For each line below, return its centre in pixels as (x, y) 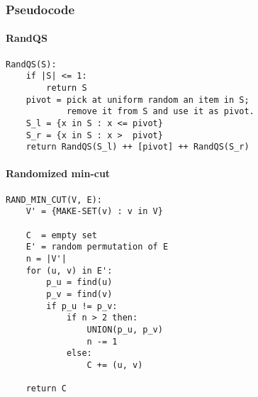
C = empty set (61, 235)
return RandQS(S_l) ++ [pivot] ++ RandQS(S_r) (138, 147)
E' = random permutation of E (97, 247)
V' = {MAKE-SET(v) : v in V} (94, 212)
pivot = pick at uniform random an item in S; (138, 100)
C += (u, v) (115, 365)
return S (67, 88)
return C (46, 389)
